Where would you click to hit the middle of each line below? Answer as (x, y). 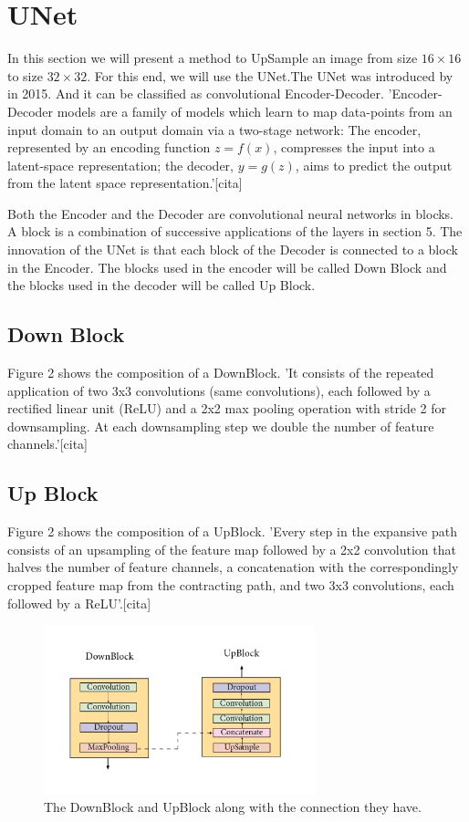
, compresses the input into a (354, 147)
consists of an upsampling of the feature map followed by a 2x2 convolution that (232, 549)
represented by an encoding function (109, 147)
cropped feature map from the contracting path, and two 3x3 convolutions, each (231, 585)
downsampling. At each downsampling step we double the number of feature (221, 426)
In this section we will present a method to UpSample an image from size (213, 58)
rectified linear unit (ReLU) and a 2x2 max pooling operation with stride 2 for (227, 408)
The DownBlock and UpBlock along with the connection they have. (233, 807)
